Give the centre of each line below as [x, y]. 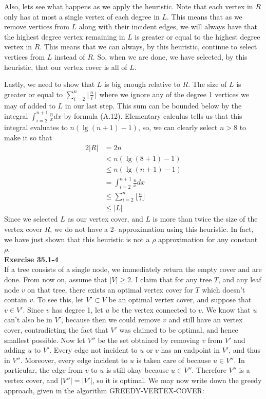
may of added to [30, 105]
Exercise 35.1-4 [31, 259]
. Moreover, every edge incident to [74, 360]
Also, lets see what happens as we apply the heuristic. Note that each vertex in [129, 6]
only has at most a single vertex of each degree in [82, 16]
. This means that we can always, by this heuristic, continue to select [148, 47]
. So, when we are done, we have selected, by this [170, 56]
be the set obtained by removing [149, 340]
